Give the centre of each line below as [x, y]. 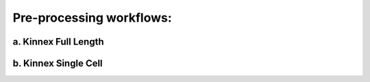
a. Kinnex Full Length [58, 42]
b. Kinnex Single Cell [58, 63]
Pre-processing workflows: [92, 18]
